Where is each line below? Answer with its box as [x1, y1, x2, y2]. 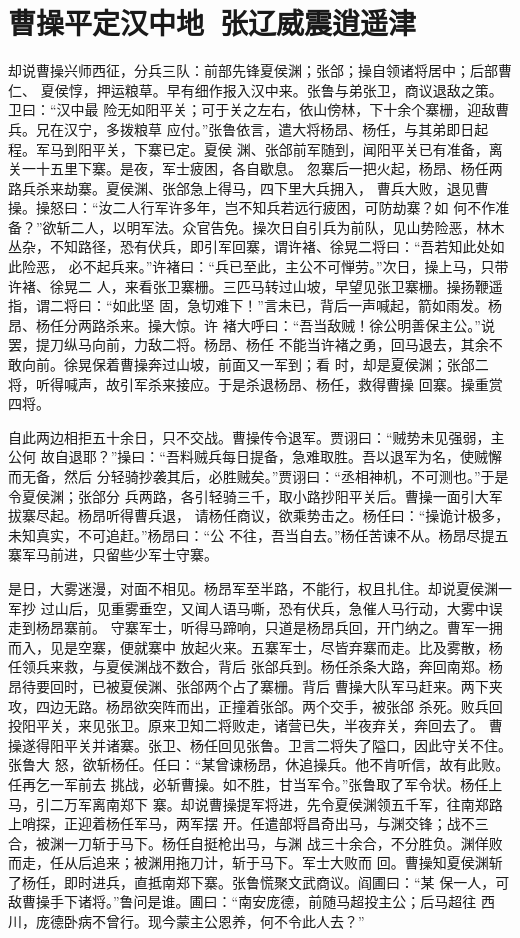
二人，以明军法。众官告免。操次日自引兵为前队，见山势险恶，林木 [70, 216, 505, 237]
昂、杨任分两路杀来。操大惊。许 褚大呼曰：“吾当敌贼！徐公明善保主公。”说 [8, 314, 495, 335]
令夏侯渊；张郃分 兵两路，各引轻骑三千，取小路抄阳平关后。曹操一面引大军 [8, 485, 503, 506]
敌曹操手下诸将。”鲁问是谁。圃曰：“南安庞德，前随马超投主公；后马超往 [8, 891, 477, 912]
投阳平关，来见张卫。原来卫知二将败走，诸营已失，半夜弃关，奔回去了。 [8, 715, 484, 736]
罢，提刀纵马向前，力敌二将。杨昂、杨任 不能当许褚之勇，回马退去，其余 [8, 334, 489, 355]
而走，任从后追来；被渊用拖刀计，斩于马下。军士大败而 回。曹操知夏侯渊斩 [8, 852, 503, 873]
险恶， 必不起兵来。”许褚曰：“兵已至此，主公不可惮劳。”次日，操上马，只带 [21, 256, 509, 277]
